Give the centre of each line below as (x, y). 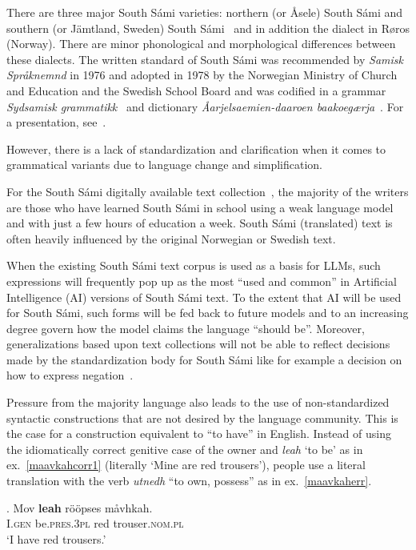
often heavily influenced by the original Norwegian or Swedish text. (171, 238)
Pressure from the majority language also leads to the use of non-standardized (198, 402)
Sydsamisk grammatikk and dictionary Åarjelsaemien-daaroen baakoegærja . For (205, 106)
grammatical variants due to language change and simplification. (164, 165)
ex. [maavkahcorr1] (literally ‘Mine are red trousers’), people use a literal (186, 465)
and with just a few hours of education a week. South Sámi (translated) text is (200, 223)
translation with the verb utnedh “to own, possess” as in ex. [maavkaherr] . (189, 481)
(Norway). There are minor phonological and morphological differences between (201, 44)
